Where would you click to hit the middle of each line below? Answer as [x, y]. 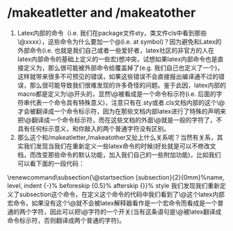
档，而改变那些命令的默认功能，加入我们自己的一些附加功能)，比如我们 [119, 154]
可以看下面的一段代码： [51, 163]
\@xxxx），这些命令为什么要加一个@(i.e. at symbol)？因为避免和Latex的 [119, 41]
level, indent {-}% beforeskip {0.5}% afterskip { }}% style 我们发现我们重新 [114, 185]
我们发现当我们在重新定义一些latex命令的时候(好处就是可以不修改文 [120, 146]
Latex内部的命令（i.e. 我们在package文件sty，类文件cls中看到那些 [112, 33]
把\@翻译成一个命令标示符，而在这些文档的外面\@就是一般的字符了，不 [120, 120]
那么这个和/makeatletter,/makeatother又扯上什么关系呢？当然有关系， [117, 137]
